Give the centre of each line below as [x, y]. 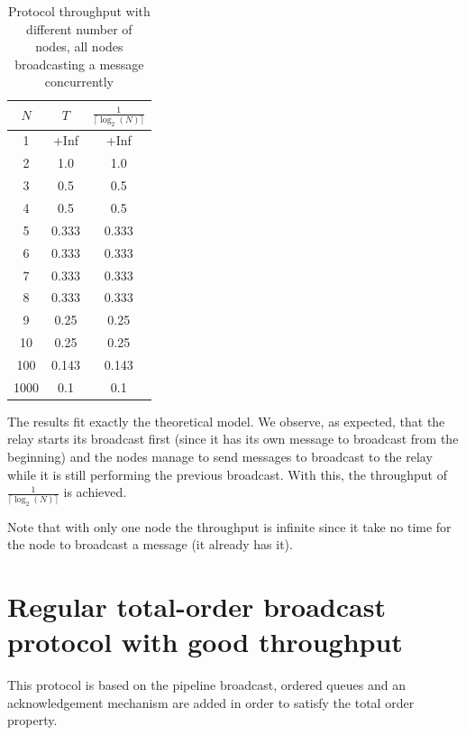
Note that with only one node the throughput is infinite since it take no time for [229, 526]
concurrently [79, 82]
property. [32, 720]
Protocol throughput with [79, 11]
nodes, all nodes [79, 46]
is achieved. [95, 492]
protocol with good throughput [205, 642]
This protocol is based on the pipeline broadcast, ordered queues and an [206, 684]
